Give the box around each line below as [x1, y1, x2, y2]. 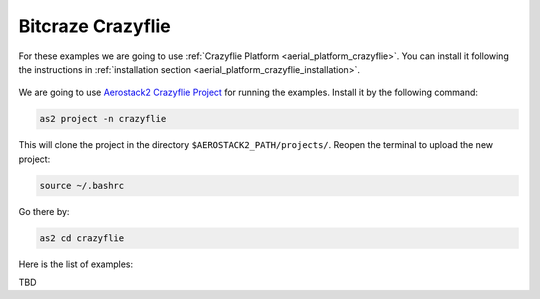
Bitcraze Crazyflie [18, 15, 171, 37]
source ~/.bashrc [39, 180, 125, 191]
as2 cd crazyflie [39, 232, 125, 244]
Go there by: [18, 205, 70, 217]
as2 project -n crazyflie [39, 113, 167, 125]
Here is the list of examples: [18, 258, 134, 270]
